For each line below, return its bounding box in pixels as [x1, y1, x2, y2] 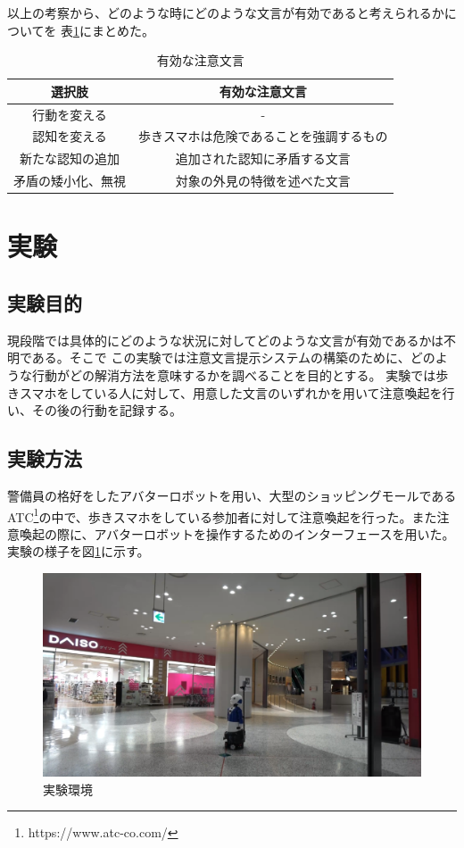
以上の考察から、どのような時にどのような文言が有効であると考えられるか [7, 4, 444, 21]
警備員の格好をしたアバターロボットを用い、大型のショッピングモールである [7, 486, 457, 504]
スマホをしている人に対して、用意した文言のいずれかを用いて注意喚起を [19, 383, 443, 402]
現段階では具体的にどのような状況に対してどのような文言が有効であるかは [7, 330, 443, 349]
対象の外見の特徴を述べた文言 [175, 171, 351, 190]
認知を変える [32, 127, 107, 145]
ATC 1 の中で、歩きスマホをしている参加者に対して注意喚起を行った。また [7, 504, 437, 526]
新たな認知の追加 [20, 149, 120, 168]
